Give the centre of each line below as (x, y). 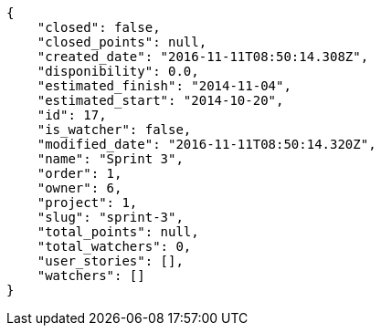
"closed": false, (99, 27)
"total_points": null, (118, 232)
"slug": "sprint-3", (110, 217)
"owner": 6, (79, 188)
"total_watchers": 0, (114, 246)
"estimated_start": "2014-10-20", (160, 100)
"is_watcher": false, (114, 130)
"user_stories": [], (110, 261)
